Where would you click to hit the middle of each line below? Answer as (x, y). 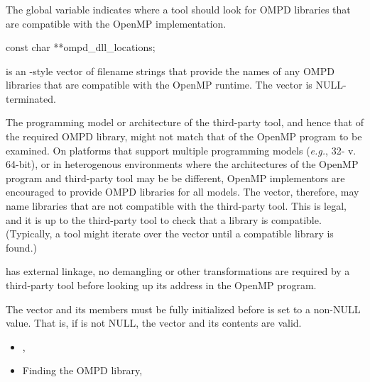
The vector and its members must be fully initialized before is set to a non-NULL (183, 309)
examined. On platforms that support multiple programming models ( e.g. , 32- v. (181, 150)
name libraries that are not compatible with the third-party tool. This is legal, (176, 206)
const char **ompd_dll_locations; (81, 47)
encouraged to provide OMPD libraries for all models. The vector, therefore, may (183, 192)
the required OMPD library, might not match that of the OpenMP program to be (184, 136)
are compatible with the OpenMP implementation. (116, 23)
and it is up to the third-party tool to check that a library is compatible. (164, 219)
